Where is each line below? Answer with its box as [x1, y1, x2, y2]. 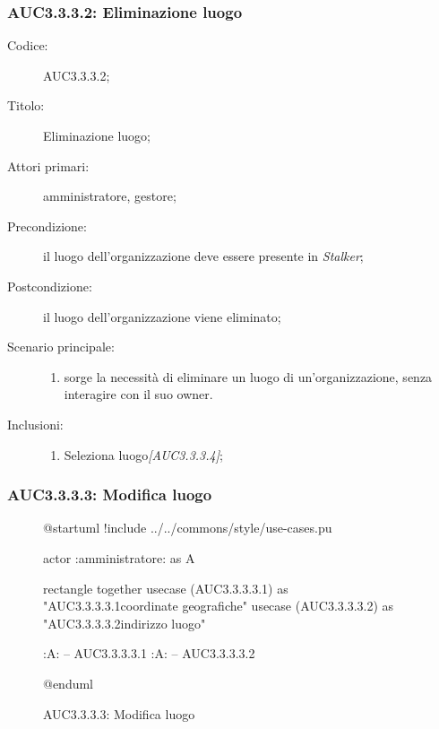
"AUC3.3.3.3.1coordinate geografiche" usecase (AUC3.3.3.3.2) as [43, 596, 394, 615]
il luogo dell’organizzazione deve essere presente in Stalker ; [43, 247, 364, 265]
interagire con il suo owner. [64, 385, 213, 404]
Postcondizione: [7, 276, 92, 295]
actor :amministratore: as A [43, 548, 195, 567]
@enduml [43, 673, 94, 692]
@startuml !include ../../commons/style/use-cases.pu [43, 518, 332, 537]
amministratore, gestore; [43, 187, 176, 205]
